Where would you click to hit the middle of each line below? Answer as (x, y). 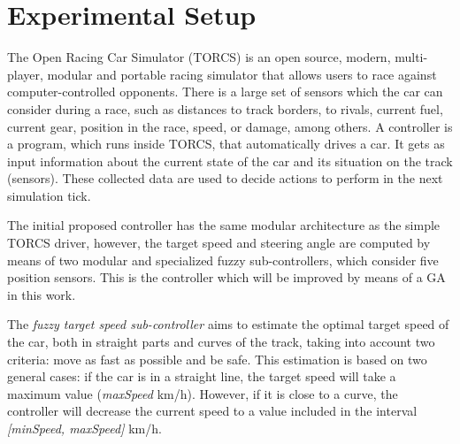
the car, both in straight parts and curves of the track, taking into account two (221, 342)
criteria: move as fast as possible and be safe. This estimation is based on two (217, 359)
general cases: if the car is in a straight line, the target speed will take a (202, 376)
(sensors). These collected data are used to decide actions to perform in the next (225, 178)
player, (25, 74)
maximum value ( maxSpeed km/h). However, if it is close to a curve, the (203, 393)
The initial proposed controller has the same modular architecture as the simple (224, 225)
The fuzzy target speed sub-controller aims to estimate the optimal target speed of (228, 324)
